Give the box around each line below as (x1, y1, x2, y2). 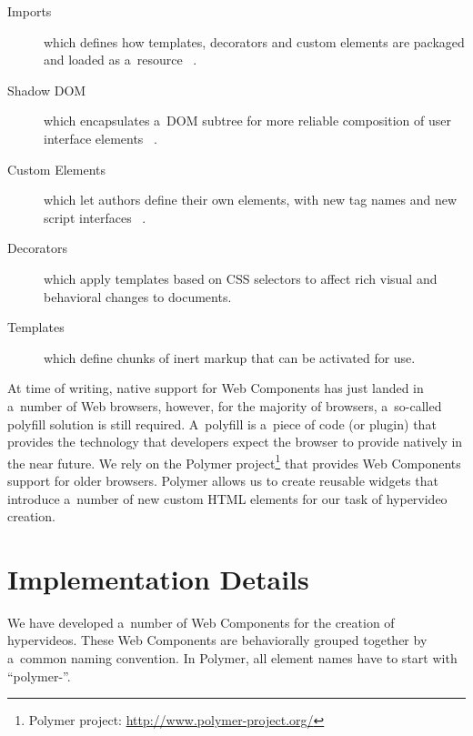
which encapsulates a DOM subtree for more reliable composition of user (44, 111, 451, 130)
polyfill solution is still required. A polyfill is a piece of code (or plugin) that (7, 414, 437, 433)
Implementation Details (7, 560, 309, 597)
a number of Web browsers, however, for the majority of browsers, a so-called (7, 396, 442, 415)
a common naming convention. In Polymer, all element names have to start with (7, 649, 458, 668)
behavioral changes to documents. (44, 287, 232, 306)
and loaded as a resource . (44, 50, 197, 69)
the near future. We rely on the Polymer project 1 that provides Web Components (7, 450, 461, 472)
